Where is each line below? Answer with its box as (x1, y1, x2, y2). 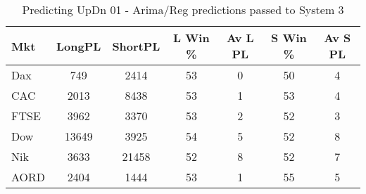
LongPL (56, 37, 101, 54)
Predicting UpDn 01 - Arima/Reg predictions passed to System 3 (22, 1, 344, 18)
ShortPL (112, 37, 160, 54)
